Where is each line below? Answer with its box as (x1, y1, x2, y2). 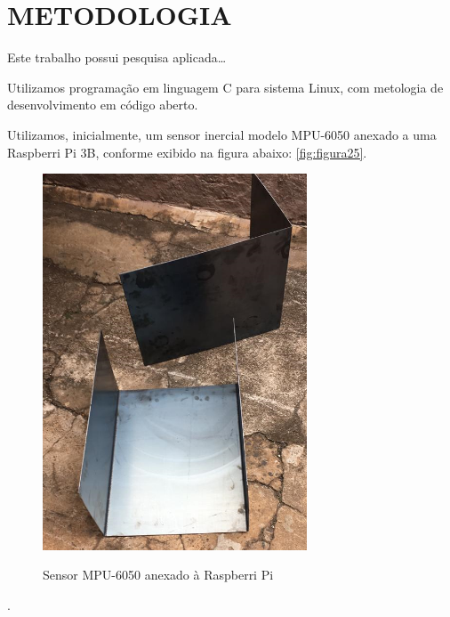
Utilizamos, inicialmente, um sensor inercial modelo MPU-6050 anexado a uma (7, 125, 437, 143)
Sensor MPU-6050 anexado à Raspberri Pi (43, 565, 274, 584)
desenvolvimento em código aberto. (7, 95, 198, 114)
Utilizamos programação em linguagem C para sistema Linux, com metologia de (7, 77, 444, 96)
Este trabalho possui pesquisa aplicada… (7, 48, 227, 67)
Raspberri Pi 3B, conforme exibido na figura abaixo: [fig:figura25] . (7, 142, 367, 161)
